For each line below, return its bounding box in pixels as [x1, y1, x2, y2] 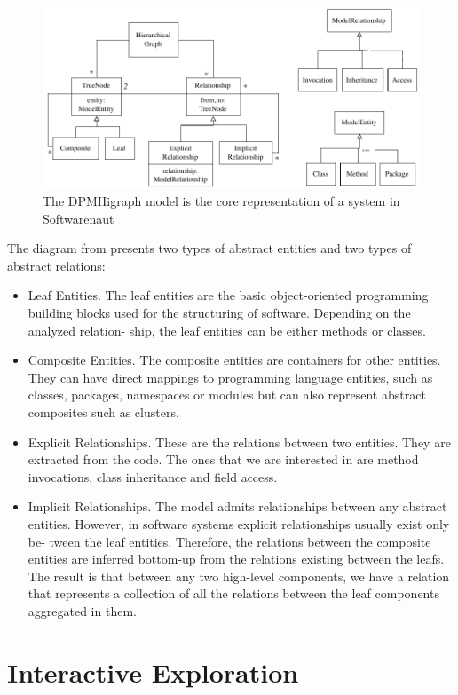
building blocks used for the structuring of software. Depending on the [28, 303, 411, 321]
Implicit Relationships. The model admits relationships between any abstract [28, 497, 447, 516]
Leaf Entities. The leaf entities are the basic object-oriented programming [28, 286, 429, 304]
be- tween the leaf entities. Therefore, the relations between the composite [28, 532, 431, 550]
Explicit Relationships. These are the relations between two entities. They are [28, 432, 451, 451]
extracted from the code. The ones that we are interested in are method [28, 450, 419, 469]
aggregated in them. [28, 601, 137, 620]
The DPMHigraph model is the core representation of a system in [43, 192, 400, 210]
